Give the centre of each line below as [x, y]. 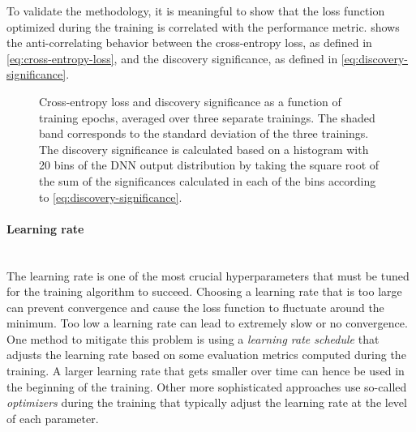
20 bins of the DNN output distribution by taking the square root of [209, 165]
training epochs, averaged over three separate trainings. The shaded [207, 117]
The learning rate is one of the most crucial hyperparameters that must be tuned [208, 275]
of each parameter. [53, 418]
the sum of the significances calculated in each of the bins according [208, 180]
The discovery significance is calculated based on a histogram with [204, 149]
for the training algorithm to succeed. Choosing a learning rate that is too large [204, 291]
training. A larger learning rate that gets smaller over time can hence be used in [206, 371]
